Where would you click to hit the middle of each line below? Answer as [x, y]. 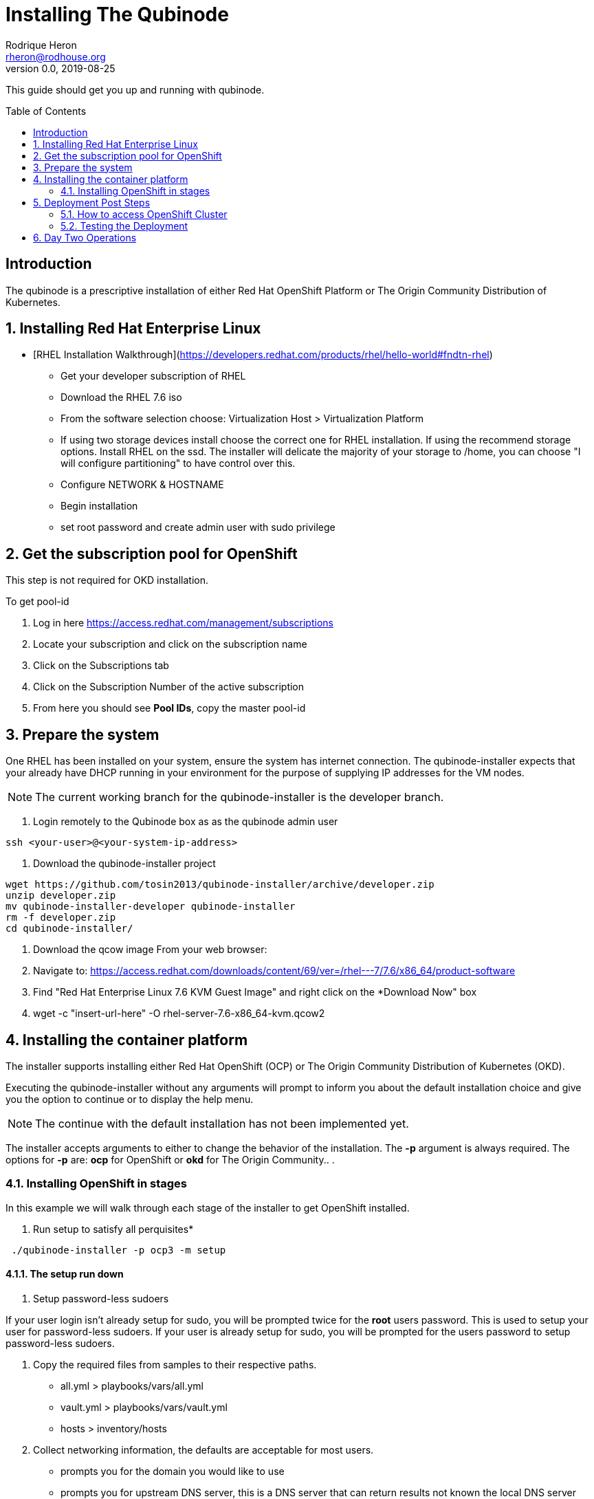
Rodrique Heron [41, 45]
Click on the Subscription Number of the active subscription [169, 687]
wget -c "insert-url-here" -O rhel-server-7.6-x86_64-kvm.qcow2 [179, 1014]
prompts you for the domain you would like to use [173, 1471]
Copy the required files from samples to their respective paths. [175, 1364]
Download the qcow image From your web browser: [150, 950]
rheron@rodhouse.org [56, 56]
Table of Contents [46, 111]
